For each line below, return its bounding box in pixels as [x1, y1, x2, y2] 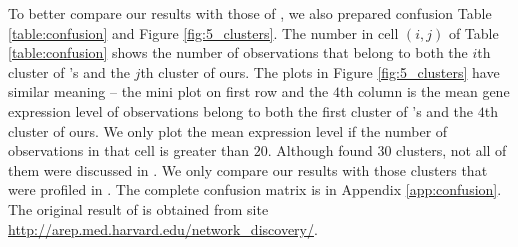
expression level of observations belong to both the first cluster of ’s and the [8, 100, 474, 121]
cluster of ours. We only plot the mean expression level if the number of [8, 120, 448, 141]
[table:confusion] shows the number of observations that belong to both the [8, 42, 468, 63]
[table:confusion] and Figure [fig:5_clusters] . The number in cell [8, 22, 399, 43]
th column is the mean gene [340, 81, 510, 102]
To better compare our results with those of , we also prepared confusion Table [8, 3, 492, 23]
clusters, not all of [396, 140, 507, 161]
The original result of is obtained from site [8, 198, 269, 219]
